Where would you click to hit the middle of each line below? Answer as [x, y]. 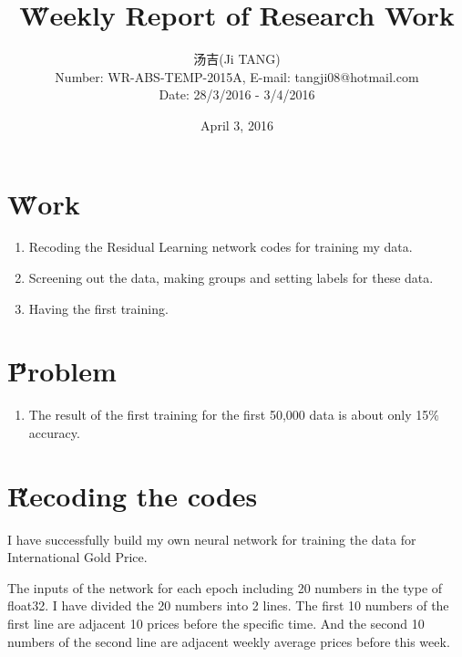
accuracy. [54, 432]
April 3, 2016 [237, 125]
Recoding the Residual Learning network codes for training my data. [221, 247]
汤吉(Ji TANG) [237, 59]
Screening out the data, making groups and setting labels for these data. [231, 278]
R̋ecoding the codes [133, 495]
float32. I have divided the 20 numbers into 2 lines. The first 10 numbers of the [228, 605]
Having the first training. [98, 308]
